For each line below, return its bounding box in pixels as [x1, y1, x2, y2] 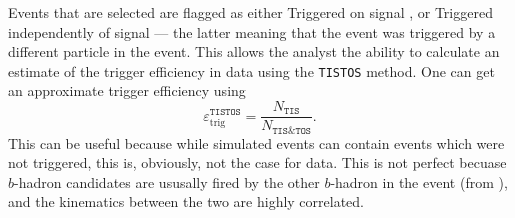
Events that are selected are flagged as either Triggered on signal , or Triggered [8, 2, 493, 22]
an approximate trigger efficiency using [8, 80, 246, 101]
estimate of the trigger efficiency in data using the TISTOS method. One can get [8, 60, 495, 81]
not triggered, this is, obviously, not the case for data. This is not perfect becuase [8, 152, 507, 173]
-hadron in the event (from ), [330, 171, 508, 192]
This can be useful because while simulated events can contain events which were [8, 132, 505, 153]
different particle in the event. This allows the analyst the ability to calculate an [8, 41, 500, 62]
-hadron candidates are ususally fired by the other [14, 171, 320, 192]
